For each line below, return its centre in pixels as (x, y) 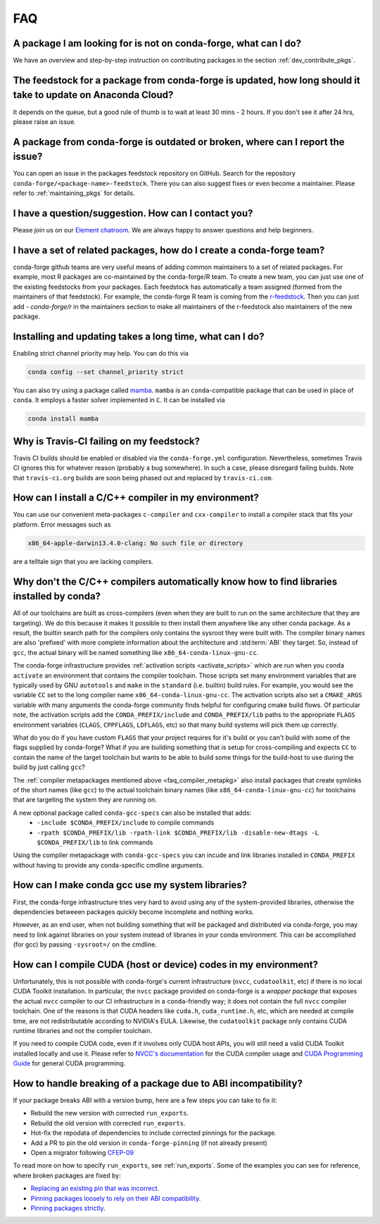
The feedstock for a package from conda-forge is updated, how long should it (186, 80)
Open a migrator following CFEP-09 (82, 1153)
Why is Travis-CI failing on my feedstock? (107, 441)
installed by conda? (57, 596)
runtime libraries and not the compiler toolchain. (83, 1031)
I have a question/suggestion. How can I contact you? (133, 214)
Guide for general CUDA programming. (69, 1063)
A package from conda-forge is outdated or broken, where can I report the (179, 142)
